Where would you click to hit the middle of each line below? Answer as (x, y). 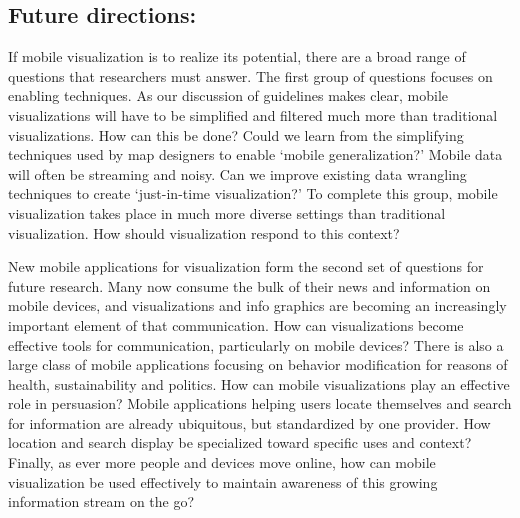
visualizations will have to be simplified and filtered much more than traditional (253, 114)
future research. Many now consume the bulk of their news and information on (249, 285)
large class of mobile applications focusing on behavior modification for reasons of (258, 364)
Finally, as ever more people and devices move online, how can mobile (222, 462)
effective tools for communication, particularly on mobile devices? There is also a (256, 344)
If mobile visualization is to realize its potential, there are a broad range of (237, 56)
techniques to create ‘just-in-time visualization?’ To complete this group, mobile (253, 193)
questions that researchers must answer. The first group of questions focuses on (250, 75)
